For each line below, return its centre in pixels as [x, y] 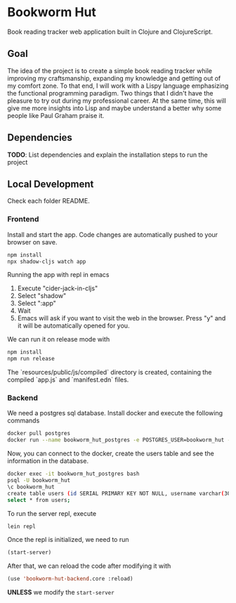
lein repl [22, 526]
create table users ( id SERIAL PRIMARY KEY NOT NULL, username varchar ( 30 [119, 493]
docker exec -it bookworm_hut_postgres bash [73, 474]
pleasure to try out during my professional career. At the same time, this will [117, 100]
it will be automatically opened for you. [73, 326]
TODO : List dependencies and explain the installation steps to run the [108, 155]
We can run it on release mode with [59, 339]
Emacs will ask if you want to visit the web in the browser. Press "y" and [122, 318]
